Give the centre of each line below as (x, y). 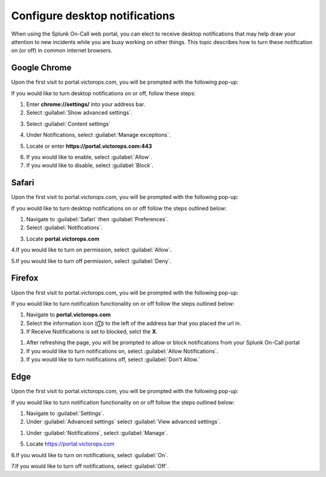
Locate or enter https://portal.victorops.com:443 (89, 146)
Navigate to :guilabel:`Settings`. (65, 413)
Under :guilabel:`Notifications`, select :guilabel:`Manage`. (97, 433)
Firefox (25, 278)
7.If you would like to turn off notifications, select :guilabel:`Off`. (90, 466)
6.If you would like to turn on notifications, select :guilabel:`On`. (90, 455)
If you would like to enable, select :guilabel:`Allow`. (89, 157)
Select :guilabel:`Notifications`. (64, 228)
